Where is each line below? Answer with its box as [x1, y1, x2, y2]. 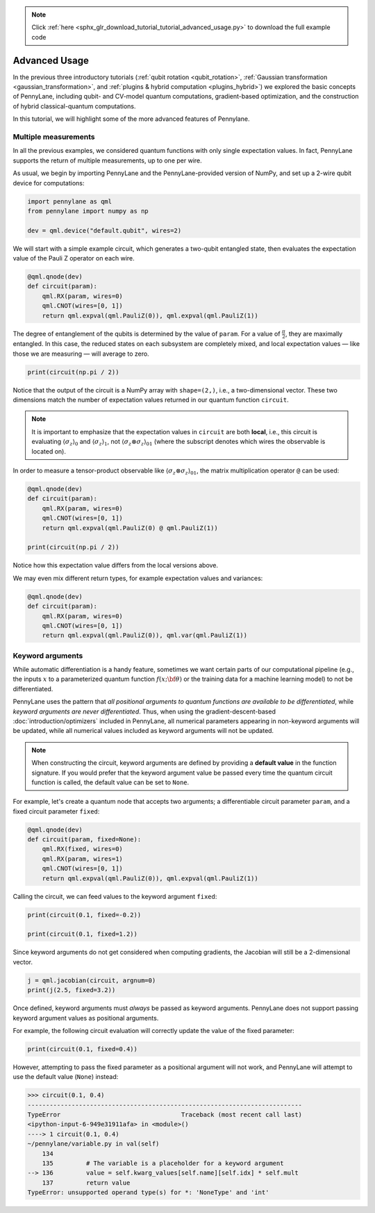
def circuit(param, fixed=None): [27, 836, 142, 843]
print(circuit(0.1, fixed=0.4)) [27, 1045, 138, 1053]
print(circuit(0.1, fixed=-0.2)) [27, 911, 142, 918]
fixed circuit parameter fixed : [12, 807, 100, 816]
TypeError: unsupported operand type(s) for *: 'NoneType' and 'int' [27, 1189, 269, 1196]
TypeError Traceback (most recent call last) [27, 1111, 302, 1119]
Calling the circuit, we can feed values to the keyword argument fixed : [12, 892, 217, 900]
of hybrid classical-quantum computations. [12, 101, 136, 110]
